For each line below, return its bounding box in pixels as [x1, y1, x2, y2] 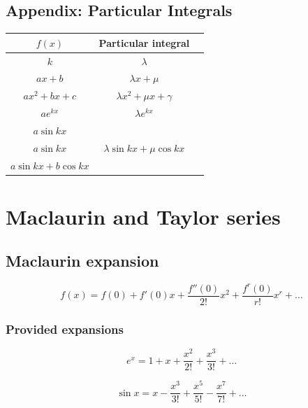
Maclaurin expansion [6, 250, 159, 272]
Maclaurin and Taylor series [6, 202, 281, 230]
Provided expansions [6, 320, 124, 337]
